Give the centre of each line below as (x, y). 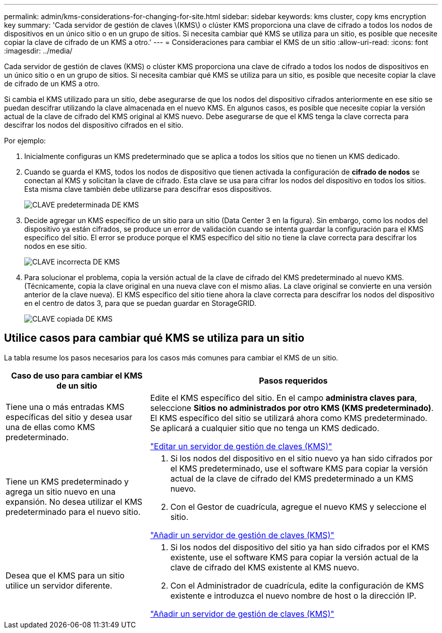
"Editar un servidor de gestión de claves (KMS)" (241, 446)
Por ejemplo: (25, 141)
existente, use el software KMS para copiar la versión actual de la (294, 557)
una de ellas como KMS (50, 427)
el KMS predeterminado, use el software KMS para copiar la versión (299, 468)
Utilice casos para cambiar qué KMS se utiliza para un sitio (154, 338)
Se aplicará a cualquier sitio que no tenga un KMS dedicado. (265, 428)
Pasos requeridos (293, 380)
